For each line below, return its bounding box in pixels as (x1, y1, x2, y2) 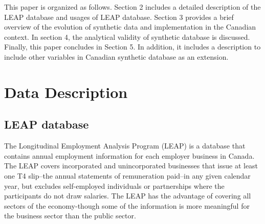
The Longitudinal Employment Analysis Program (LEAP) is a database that (4, 140, 246, 151)
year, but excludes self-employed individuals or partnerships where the (4, 180, 225, 191)
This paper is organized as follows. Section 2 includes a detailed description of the (4, 2, 261, 12)
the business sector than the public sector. (4, 210, 136, 221)
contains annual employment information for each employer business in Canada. (4, 150, 255, 161)
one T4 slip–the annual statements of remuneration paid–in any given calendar (4, 170, 251, 181)
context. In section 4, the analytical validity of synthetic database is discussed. (4, 31, 250, 42)
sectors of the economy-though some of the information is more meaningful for (4, 200, 250, 211)
